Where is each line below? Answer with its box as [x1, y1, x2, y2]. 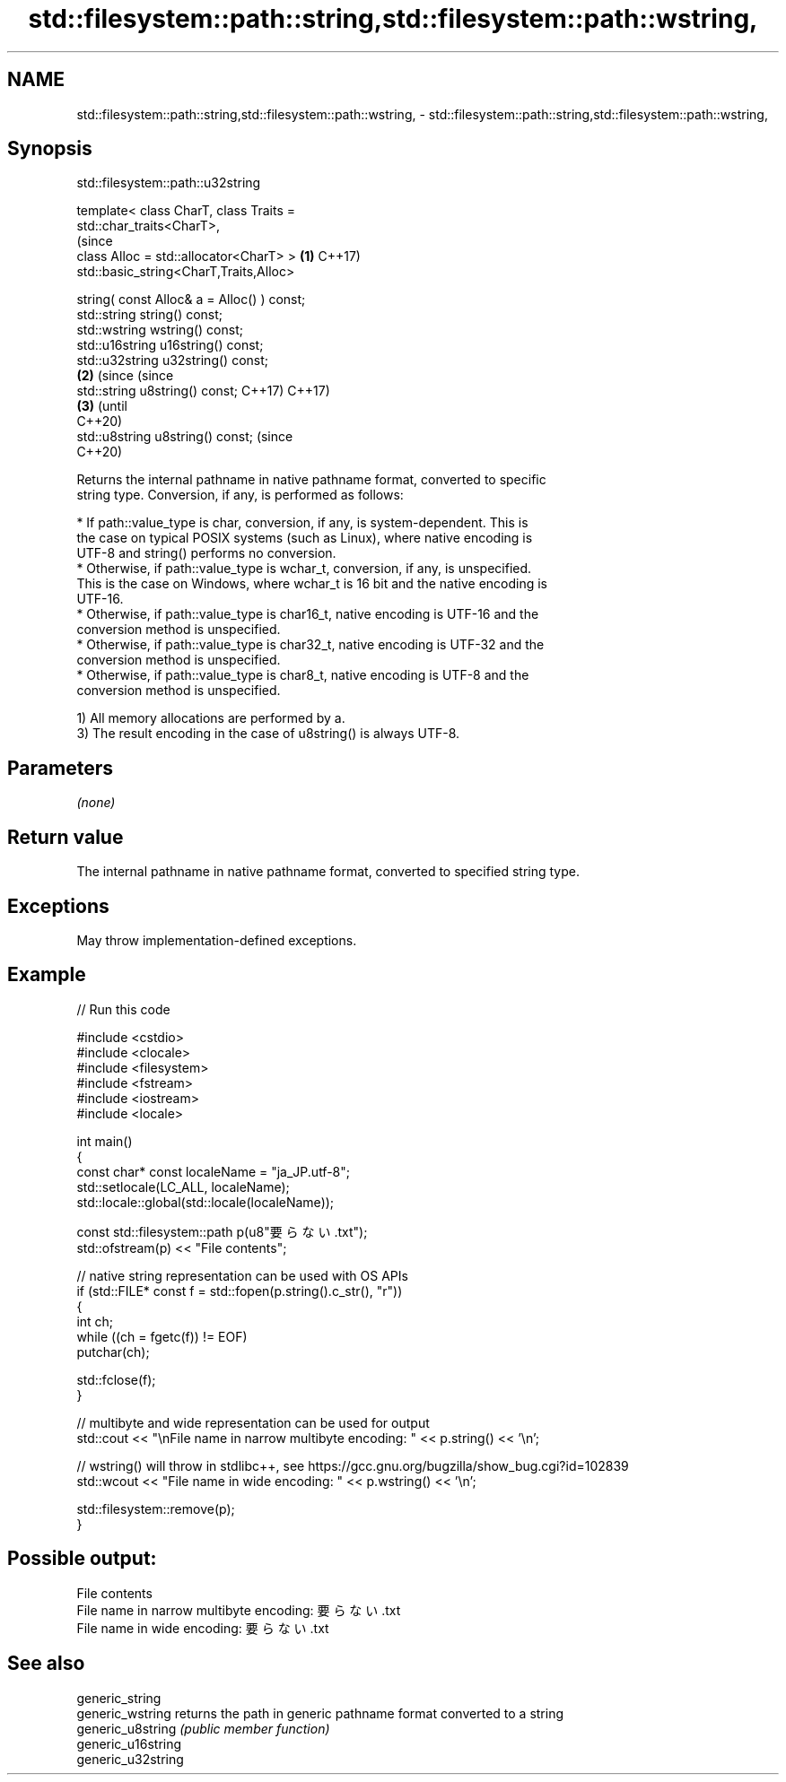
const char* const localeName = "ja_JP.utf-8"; [76, 1163, 350, 1179]
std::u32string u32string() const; [76, 352, 268, 369]
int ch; [76, 1313, 114, 1329]
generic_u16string [76, 1735, 182, 1752]
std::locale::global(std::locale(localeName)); [76, 1194, 335, 1210]
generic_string [76, 1690, 162, 1706]
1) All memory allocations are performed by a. [76, 710, 345, 726]
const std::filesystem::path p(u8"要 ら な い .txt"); [76, 1223, 368, 1239]
